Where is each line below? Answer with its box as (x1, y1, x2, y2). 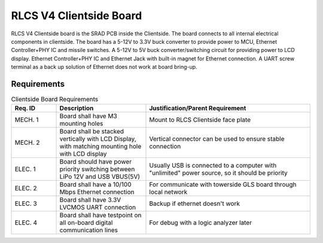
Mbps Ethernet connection (59, 188, 135, 196)
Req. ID (14, 104, 36, 113)
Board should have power (59, 157, 132, 166)
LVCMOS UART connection (59, 203, 136, 212)
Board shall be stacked (59, 127, 124, 136)
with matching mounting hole (59, 142, 142, 151)
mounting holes (59, 120, 103, 128)
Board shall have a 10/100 (59, 180, 132, 189)
